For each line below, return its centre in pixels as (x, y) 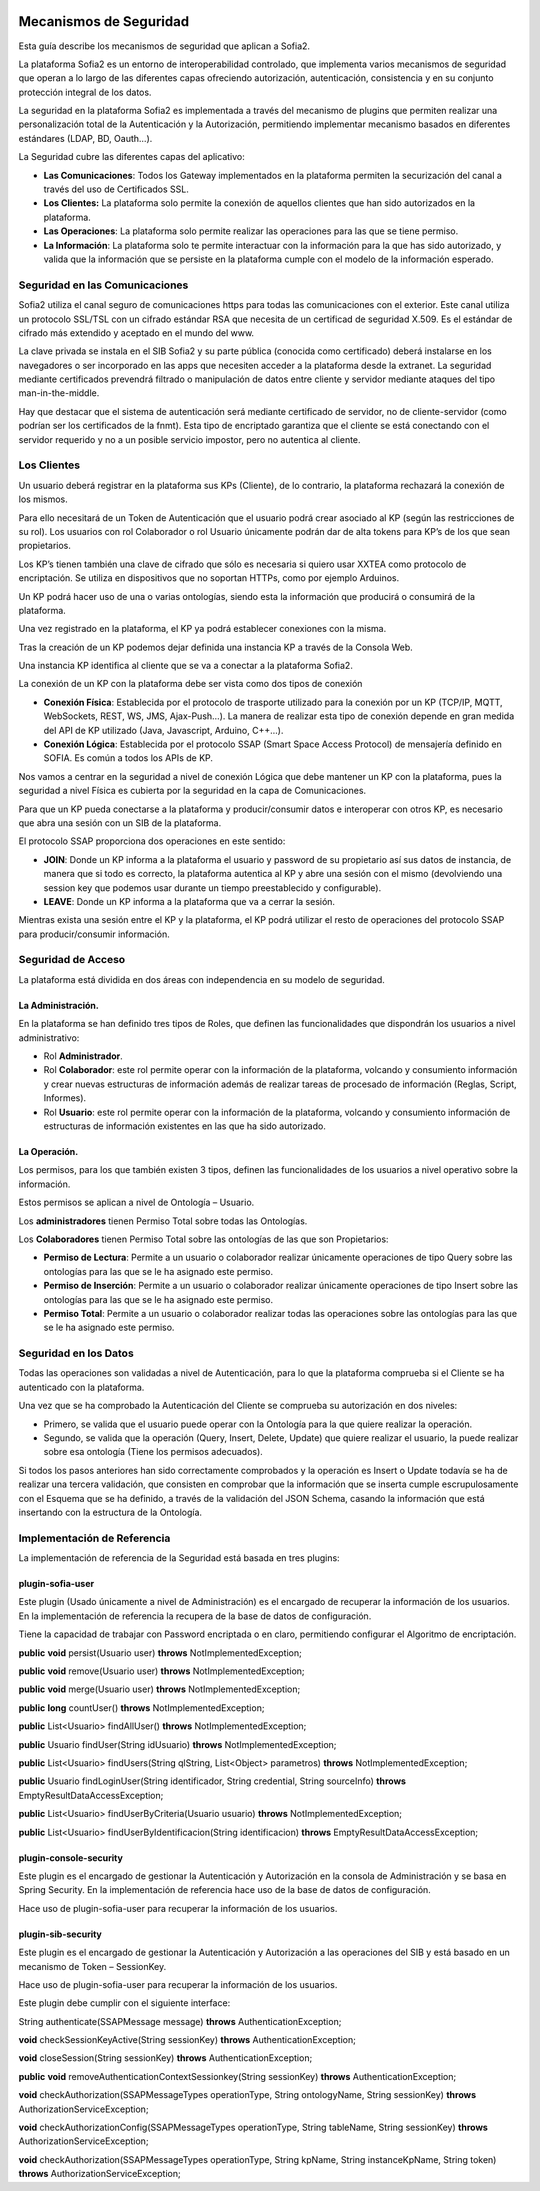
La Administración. (59, 1005)
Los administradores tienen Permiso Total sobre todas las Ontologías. (163, 1221)
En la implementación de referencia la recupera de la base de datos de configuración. (195, 1616)
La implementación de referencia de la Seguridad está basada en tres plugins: (179, 1558)
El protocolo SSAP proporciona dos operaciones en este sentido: (152, 841)
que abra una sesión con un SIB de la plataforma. (120, 822)
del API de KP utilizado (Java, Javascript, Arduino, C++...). (163, 730)
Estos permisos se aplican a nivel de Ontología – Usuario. (136, 1202)
